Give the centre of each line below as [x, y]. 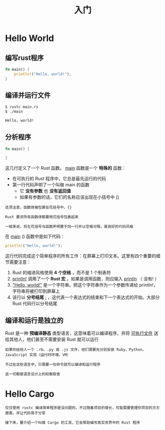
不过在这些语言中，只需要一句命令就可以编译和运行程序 [53, 365]
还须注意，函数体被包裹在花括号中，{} [39, 207]
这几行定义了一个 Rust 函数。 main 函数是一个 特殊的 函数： [66, 168]
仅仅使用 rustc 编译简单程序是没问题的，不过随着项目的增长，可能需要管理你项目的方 [81, 408]
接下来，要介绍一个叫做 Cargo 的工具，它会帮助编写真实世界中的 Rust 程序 [73, 423]
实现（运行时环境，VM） [50, 355]
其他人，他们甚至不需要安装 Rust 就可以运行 [54, 339]
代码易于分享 [34, 413]
